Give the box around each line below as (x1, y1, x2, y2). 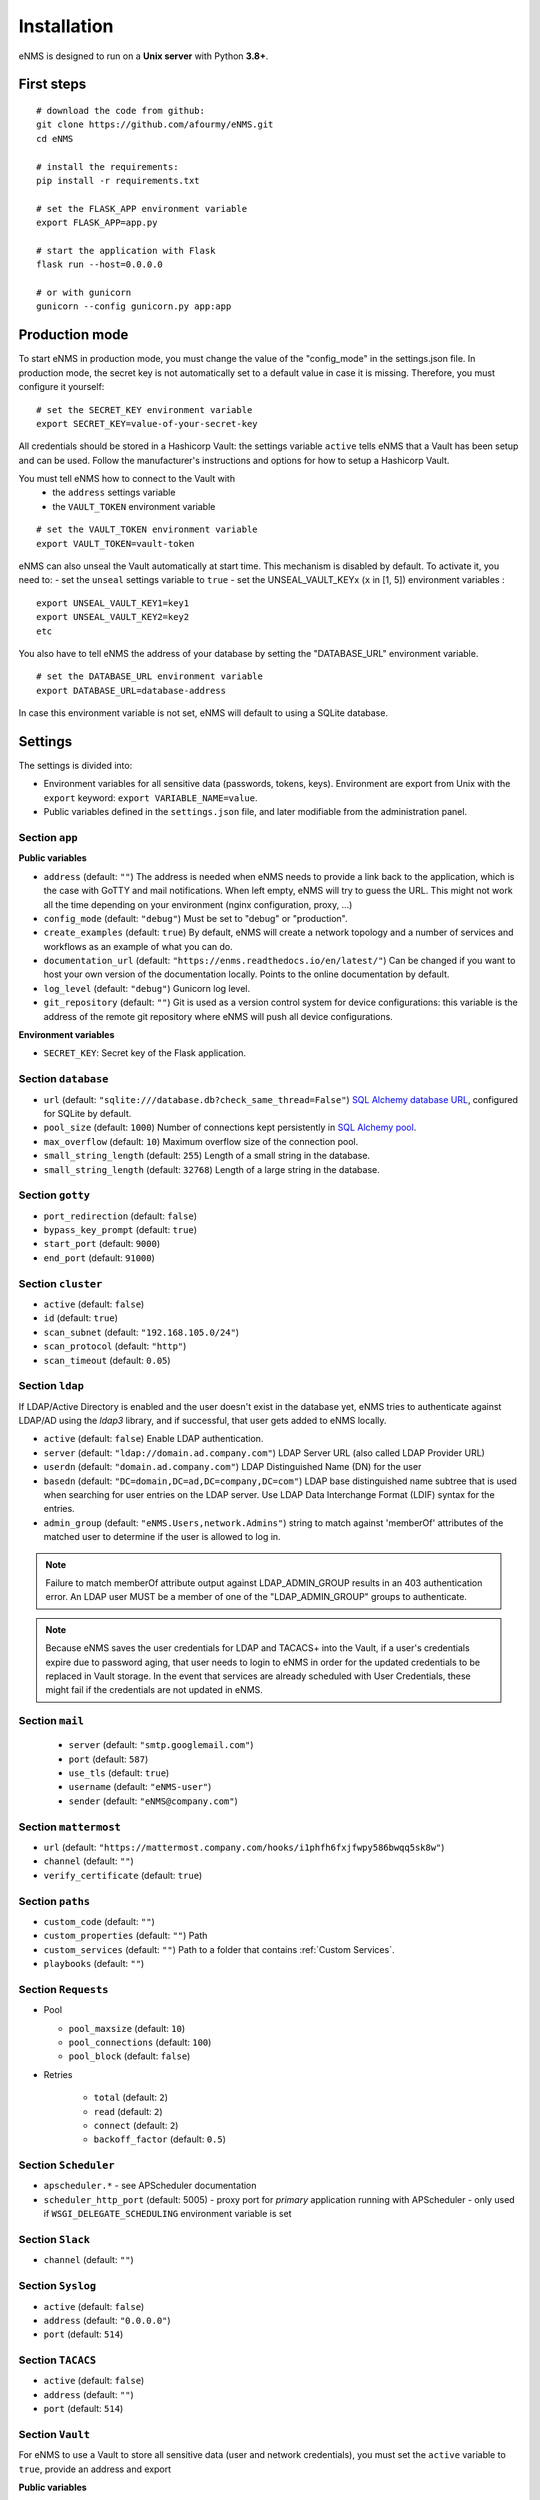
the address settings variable (52, 486, 176, 499)
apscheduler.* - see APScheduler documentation (43, 2180, 257, 2192)
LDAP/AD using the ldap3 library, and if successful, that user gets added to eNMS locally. (18, 1415, 387, 1427)
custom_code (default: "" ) (43, 1915, 155, 1927)
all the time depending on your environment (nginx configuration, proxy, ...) (43, 898, 353, 910)
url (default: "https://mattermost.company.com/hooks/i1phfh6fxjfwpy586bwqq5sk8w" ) (43, 1841, 445, 1853)
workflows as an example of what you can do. (43, 940, 234, 952)
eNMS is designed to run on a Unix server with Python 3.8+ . (18, 50, 269, 62)
